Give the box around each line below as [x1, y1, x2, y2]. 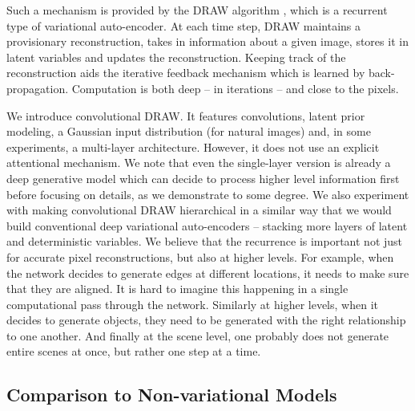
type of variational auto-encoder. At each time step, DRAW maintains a [6, 17, 361, 34]
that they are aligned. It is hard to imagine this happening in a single [6, 280, 349, 297]
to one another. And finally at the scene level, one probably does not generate [6, 327, 389, 344]
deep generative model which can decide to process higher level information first [6, 169, 400, 186]
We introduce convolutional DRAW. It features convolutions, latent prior [6, 107, 365, 124]
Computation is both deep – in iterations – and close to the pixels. [71, 79, 399, 96]
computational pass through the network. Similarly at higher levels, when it [6, 295, 378, 312]
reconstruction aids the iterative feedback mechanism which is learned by [6, 64, 365, 81]
